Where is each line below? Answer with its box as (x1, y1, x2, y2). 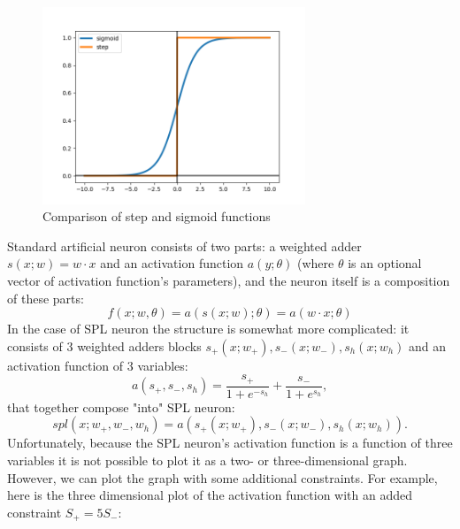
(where (296, 254, 334, 272)
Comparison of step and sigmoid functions (42, 207, 271, 226)
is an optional (348, 254, 422, 272)
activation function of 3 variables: (7, 356, 188, 374)
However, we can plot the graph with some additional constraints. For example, (7, 468, 438, 487)
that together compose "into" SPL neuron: (7, 397, 235, 416)
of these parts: (7, 288, 84, 307)
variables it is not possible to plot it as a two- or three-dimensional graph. (7, 451, 408, 470)
